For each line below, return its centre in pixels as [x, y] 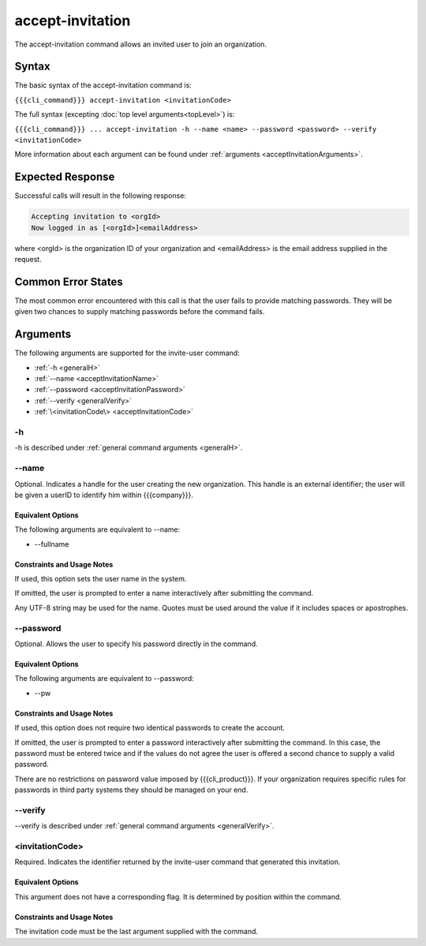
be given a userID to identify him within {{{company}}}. [104, 495]
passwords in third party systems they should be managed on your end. [131, 790]
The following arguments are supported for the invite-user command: [127, 353]
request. [28, 260]
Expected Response [65, 177]
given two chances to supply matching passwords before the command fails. [140, 312]
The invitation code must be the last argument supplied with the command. [136, 932]
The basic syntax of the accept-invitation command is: [103, 85]
